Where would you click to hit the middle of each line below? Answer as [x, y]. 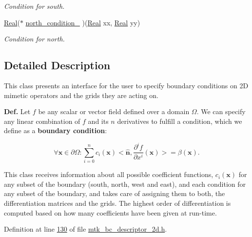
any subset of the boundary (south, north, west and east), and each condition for [125, 184]
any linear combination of [42, 121]
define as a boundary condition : [56, 130]
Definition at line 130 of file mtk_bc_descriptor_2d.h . [86, 229]
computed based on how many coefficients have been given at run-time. [110, 212]
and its [98, 121]
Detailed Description [57, 65]
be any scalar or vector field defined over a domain [114, 111]
